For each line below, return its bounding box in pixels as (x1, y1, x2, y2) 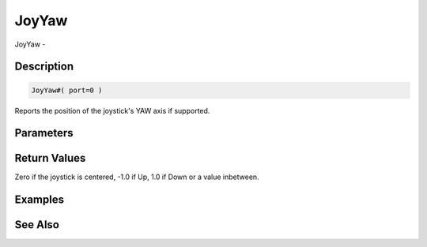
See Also (14, 218, 59, 232)
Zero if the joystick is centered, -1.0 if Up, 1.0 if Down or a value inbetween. (14, 172, 260, 182)
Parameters (14, 126, 74, 140)
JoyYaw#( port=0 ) (31, 85, 103, 95)
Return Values (14, 152, 86, 165)
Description (14, 60, 74, 73)
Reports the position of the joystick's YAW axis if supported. (14, 106, 210, 115)
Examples (14, 193, 65, 207)
